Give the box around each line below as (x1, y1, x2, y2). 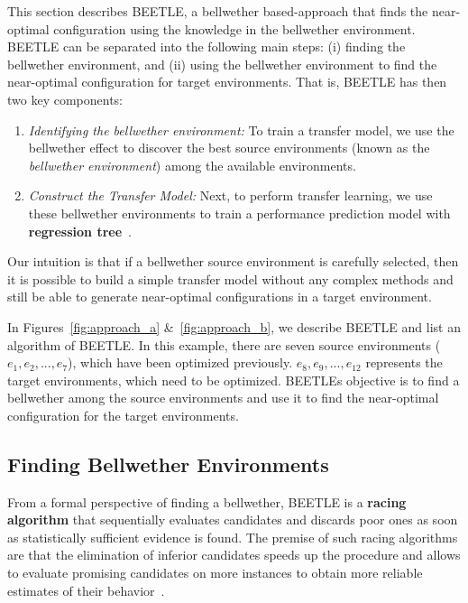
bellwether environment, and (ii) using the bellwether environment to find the (7, 54, 437, 73)
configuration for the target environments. (7, 405, 239, 424)
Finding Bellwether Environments (7, 450, 329, 478)
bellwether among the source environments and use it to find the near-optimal (7, 388, 439, 407)
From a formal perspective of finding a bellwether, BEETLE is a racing (7, 492, 407, 511)
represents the (365, 353, 443, 372)
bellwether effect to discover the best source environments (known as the (28, 138, 430, 157)
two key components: (7, 89, 124, 108)
